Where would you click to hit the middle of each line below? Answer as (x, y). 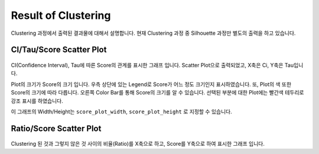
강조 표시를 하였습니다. (37, 101)
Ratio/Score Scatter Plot (56, 128)
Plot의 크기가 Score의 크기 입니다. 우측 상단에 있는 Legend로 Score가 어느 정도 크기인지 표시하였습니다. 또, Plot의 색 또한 (151, 84)
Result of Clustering (61, 15)
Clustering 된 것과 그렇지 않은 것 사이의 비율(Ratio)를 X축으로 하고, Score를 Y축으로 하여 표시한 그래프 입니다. (138, 144)
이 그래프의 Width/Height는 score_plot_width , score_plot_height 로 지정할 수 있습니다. (122, 112)
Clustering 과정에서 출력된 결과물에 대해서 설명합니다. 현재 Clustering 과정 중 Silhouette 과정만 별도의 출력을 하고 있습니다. (153, 33)
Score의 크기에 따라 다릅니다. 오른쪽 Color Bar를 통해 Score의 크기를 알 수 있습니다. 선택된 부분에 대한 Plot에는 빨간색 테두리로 (157, 93)
